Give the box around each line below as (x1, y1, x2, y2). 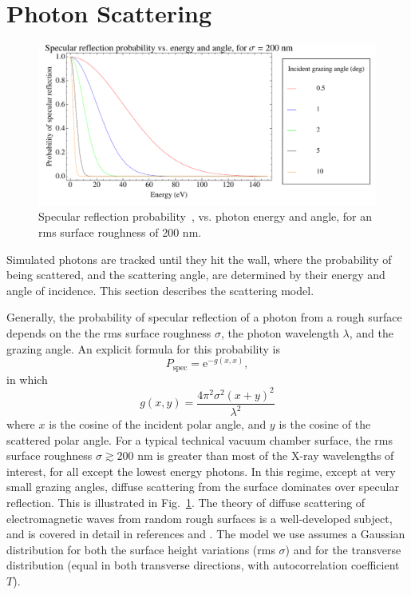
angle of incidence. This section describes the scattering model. (6, 282, 314, 298)
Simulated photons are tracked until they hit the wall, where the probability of (6, 250, 392, 267)
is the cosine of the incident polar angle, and (49, 416, 267, 433)
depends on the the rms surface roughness (6, 324, 211, 341)
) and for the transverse (285, 541, 401, 557)
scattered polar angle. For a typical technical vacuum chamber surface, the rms (6, 431, 393, 448)
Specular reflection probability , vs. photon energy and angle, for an (38, 208, 373, 225)
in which (6, 370, 48, 387)
